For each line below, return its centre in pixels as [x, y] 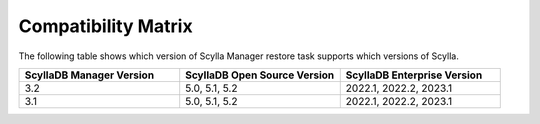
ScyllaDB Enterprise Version [414, 75]
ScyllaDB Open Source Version [260, 75]
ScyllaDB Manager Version [89, 75]
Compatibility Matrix [106, 26]
